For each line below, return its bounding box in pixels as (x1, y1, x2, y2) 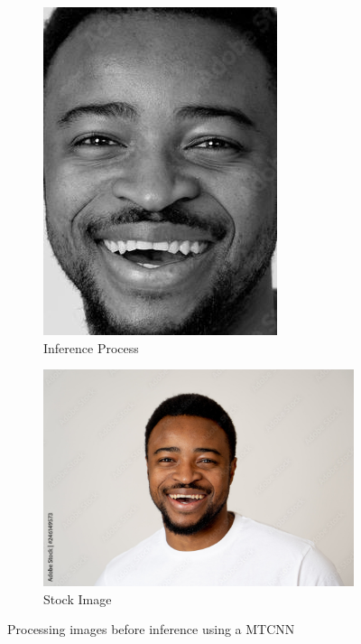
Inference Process (43, 338, 139, 357)
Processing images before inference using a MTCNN (7, 620, 295, 639)
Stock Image (43, 589, 112, 608)
